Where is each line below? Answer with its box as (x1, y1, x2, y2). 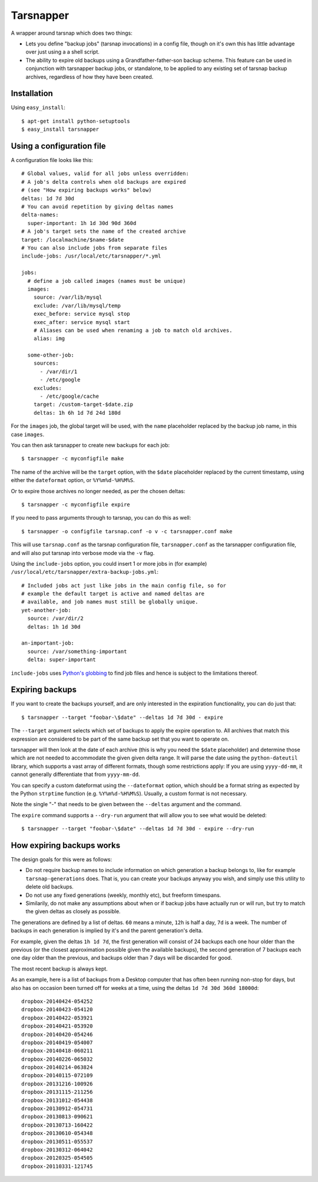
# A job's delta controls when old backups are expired (21, 179, 186, 185)
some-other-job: (27, 352, 75, 359)
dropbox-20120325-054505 (21, 1155, 93, 1161)
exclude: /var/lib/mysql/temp (33, 302, 121, 309)
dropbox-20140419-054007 (21, 1039, 93, 1046)
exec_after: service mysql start (33, 319, 131, 325)
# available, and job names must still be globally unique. (21, 599, 198, 605)
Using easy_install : (11, 104, 66, 111)
